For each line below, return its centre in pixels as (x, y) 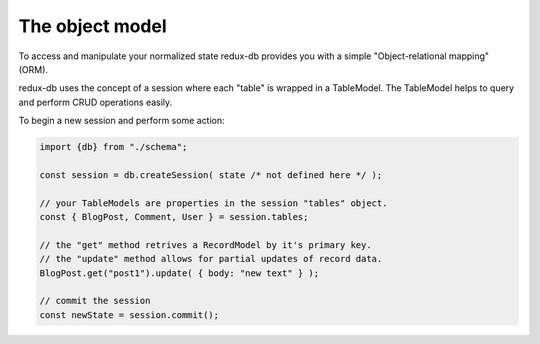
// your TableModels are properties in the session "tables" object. (213, 203)
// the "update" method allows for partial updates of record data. (211, 259)
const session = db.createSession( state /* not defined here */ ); (211, 174)
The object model (92, 26)
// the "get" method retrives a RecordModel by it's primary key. (205, 244)
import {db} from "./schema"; (113, 147)
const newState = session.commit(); (129, 314)
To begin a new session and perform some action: (121, 121)
